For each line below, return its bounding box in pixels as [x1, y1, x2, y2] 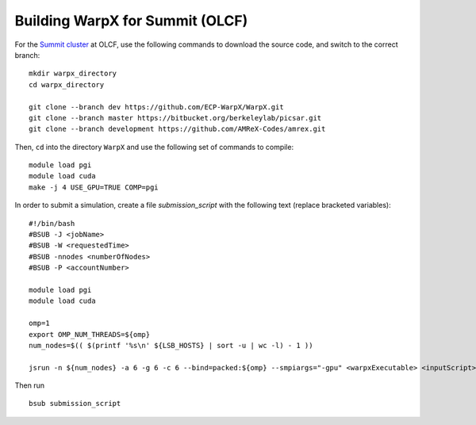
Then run [14, 381, 45, 390]
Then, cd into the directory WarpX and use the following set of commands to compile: [14, 142, 294, 151]
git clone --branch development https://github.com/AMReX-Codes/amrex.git [29, 124, 326, 134]
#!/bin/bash [29, 219, 75, 228]
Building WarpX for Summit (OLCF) [14, 12, 248, 29]
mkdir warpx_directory [29, 69, 117, 78]
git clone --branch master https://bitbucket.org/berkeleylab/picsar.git [29, 113, 322, 122]
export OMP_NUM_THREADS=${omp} [29, 330, 151, 339]
